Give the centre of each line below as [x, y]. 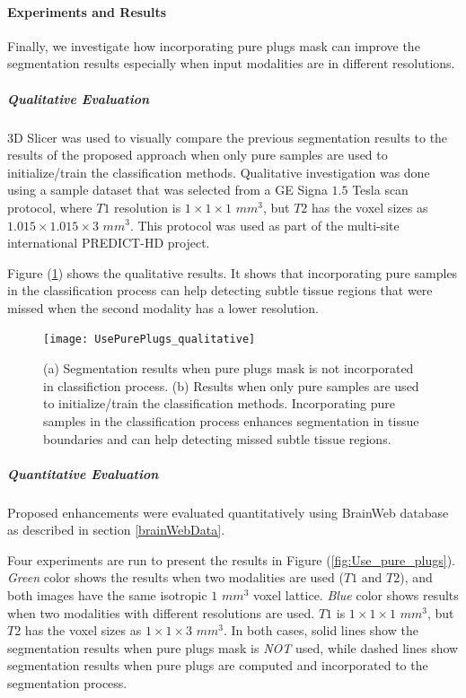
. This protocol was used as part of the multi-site [264, 225]
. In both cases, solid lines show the [321, 630]
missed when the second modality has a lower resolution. [163, 307]
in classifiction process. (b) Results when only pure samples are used [231, 385]
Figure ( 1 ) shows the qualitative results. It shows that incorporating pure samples [233, 272]
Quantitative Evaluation [83, 473]
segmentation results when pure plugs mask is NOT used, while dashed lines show [233, 647]
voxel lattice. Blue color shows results [356, 595]
